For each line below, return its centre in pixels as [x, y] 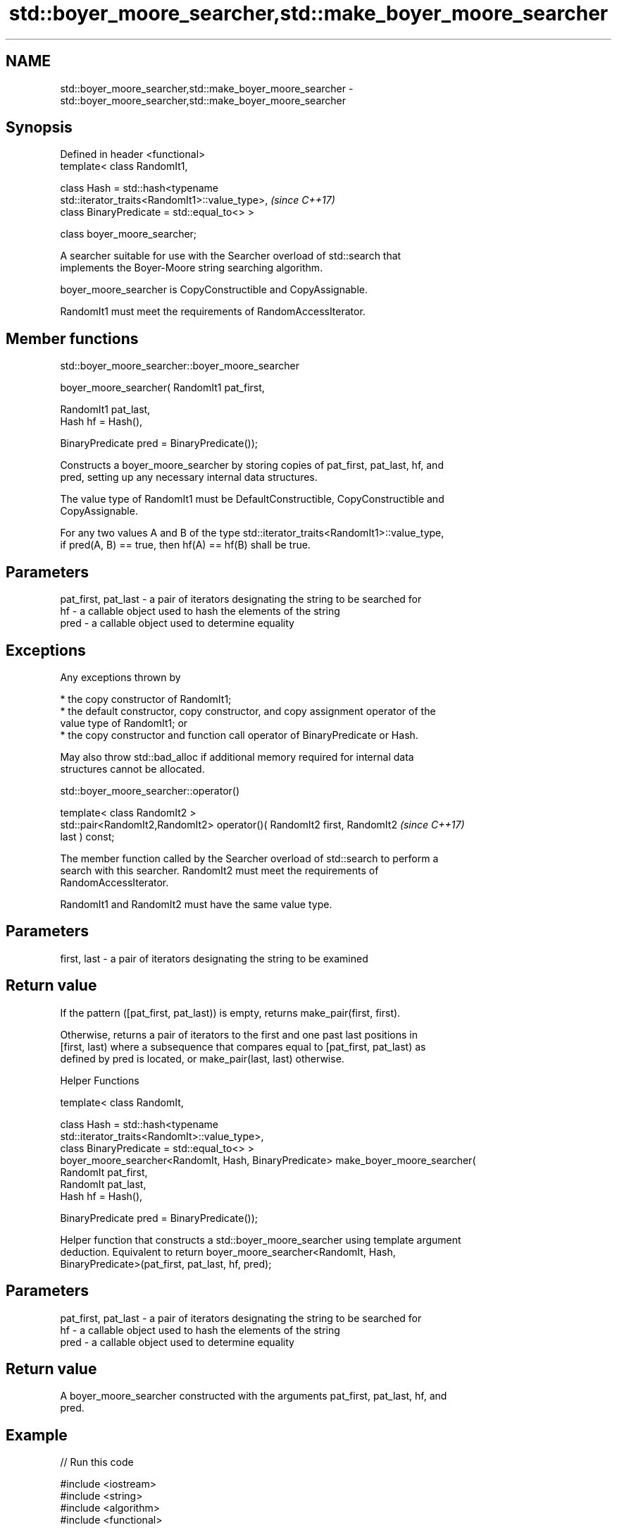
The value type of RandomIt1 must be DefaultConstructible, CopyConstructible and [252, 499]
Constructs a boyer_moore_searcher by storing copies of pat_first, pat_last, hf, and [252, 465]
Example [37, 1435]
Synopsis [39, 128]
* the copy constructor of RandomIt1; [146, 699]
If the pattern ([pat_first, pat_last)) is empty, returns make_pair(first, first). [230, 1012]
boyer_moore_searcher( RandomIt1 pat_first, [162, 388]
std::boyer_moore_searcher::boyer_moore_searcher [180, 366]
